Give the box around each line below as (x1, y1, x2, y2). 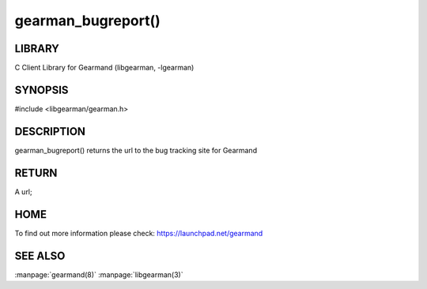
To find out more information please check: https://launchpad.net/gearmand (14, 228, 263, 238)
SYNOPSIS (14, 83, 69, 96)
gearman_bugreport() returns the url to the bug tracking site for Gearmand (14, 145, 257, 155)
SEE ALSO (14, 249, 66, 262)
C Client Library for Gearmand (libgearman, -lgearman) (14, 63, 195, 73)
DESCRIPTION (14, 125, 86, 138)
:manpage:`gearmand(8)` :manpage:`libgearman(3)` (14, 269, 183, 280)
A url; (14, 186, 32, 197)
